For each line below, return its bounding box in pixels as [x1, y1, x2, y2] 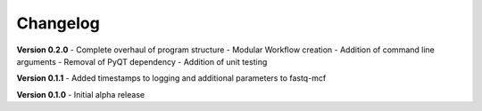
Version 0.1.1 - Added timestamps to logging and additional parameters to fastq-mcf [16, 73, 327, 83]
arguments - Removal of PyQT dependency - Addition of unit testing [16, 56, 268, 67]
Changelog [16, 13, 100, 33]
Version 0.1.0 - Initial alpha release [16, 89, 145, 99]
